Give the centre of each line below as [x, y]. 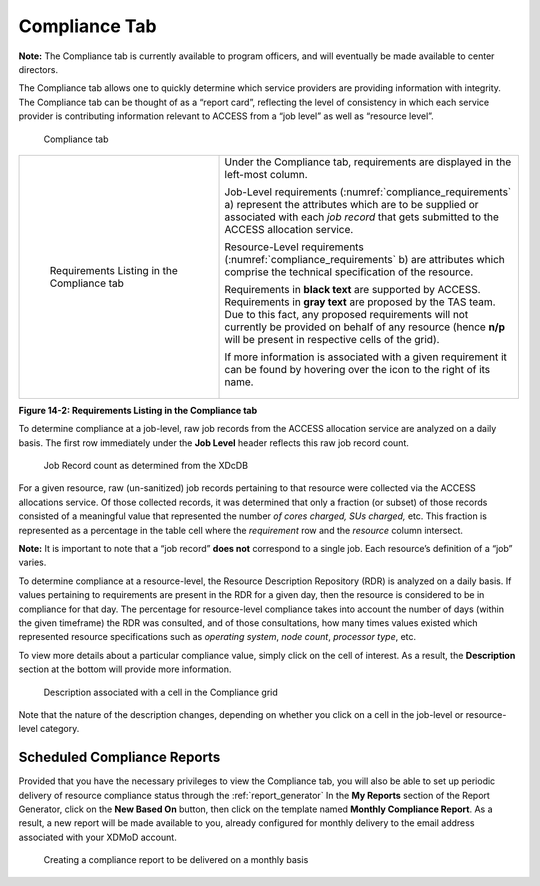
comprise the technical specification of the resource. [349, 272]
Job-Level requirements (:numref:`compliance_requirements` [368, 192]
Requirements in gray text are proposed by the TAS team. [360, 302]
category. [60, 729]
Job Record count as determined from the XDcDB [146, 466]
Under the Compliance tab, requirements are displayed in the [368, 162]
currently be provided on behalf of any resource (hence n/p [364, 327]
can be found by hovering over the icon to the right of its [357, 369]
